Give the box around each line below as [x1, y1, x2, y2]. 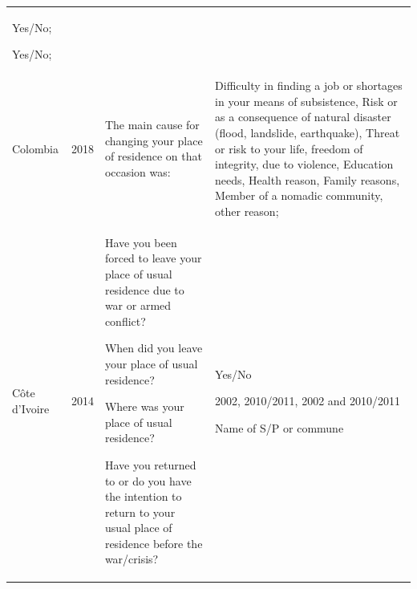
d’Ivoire [12, 400, 50, 416]
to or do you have [104, 472, 192, 489]
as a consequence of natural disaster [215, 108, 391, 125]
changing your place [104, 132, 203, 148]
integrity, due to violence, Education [215, 156, 394, 173]
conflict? [104, 312, 146, 329]
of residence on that [104, 148, 202, 165]
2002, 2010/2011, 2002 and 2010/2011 [215, 392, 401, 409]
